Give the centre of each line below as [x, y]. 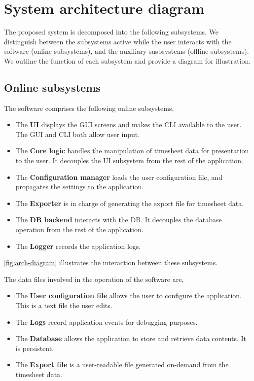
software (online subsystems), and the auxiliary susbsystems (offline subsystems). [127, 51]
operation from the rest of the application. [79, 229]
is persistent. [35, 348]
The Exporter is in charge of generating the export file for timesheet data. [130, 203]
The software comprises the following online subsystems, [89, 108]
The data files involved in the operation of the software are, [94, 279]
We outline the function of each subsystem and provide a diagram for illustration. [127, 60]
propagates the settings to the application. [80, 187]
